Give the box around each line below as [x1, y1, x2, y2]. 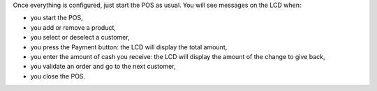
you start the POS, [30, 14, 83, 22]
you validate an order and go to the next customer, [30, 63, 176, 71]
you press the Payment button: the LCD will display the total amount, [30, 42, 228, 51]
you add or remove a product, [30, 23, 117, 31]
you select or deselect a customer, [30, 33, 130, 42]
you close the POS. [30, 72, 86, 80]
